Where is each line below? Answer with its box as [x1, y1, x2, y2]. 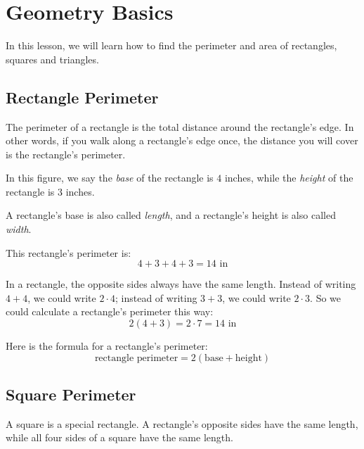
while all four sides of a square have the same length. [6, 430, 233, 445]
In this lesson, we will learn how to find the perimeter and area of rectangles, [6, 38, 337, 53]
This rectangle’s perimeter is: [6, 245, 131, 260]
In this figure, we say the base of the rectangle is [6, 170, 214, 185]
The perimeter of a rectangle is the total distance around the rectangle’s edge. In [6, 119, 354, 134]
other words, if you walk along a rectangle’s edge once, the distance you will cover [6, 133, 358, 148]
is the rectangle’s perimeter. [6, 146, 126, 161]
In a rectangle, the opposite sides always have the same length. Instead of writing [6, 277, 356, 291]
